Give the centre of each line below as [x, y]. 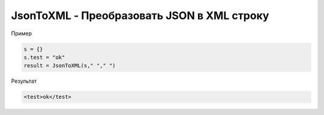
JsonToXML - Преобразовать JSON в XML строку [140, 15]
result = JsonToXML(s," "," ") [70, 66]
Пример [22, 33]
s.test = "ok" [44, 57]
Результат [24, 81]
